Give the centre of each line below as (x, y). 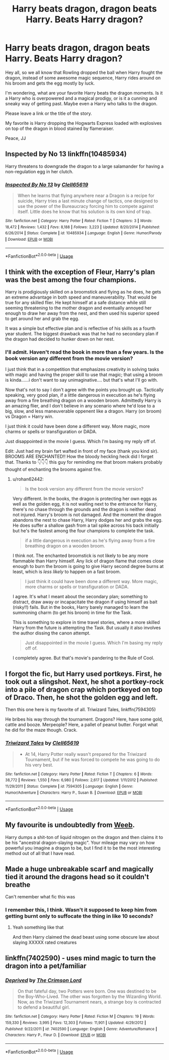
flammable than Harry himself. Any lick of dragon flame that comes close (88, 561)
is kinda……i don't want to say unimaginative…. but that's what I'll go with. (82, 380)
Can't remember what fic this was (40, 897)
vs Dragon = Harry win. (29, 416)
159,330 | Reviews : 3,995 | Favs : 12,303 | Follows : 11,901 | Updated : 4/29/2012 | (76, 1023)
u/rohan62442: (28, 479)
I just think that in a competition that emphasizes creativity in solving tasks (82, 369)
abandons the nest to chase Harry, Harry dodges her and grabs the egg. (88, 520)
